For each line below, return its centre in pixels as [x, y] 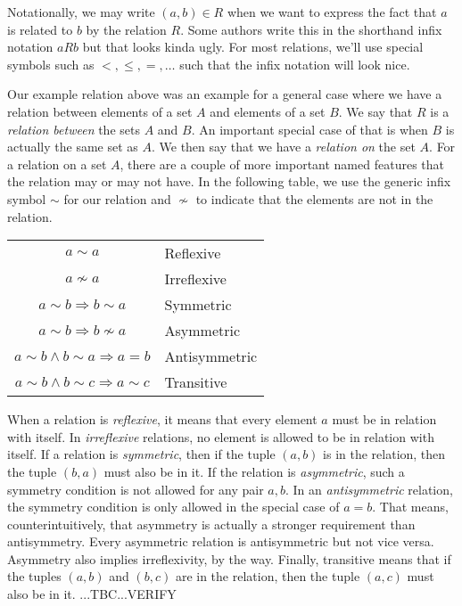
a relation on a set [57, 164]
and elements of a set [268, 111]
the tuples [34, 576]
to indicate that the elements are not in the [314, 198]
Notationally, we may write [81, 12]
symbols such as [51, 64]
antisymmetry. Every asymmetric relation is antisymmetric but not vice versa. [221, 541]
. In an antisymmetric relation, [369, 489]
